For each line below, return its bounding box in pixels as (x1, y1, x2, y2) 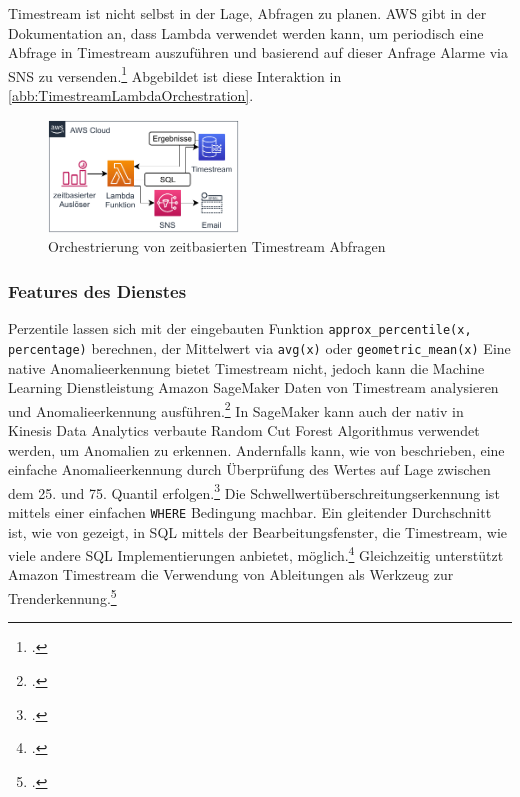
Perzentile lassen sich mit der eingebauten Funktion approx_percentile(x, (8, 318, 472, 339)
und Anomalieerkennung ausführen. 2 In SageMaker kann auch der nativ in (8, 397, 464, 421)
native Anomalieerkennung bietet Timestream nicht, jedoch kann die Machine (8, 357, 485, 378)
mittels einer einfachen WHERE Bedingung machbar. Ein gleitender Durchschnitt (8, 501, 492, 522)
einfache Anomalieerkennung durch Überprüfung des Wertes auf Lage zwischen (8, 459, 491, 480)
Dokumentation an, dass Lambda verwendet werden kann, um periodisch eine (8, 22, 484, 43)
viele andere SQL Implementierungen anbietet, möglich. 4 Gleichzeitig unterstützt (8, 542, 504, 565)
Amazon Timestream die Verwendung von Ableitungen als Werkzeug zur (8, 564, 454, 585)
